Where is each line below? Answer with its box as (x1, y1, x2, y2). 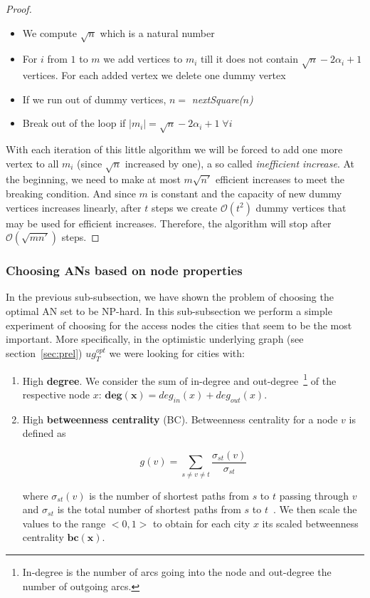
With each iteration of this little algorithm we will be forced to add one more (6, 142, 343, 157)
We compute (22, 25, 78, 40)
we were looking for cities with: (109, 345, 245, 360)
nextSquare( (191, 91, 243, 106)
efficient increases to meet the (216, 172, 344, 187)
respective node (22, 386, 90, 401)
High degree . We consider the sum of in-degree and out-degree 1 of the (22, 371, 337, 388)
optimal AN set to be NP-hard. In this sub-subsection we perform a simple (6, 304, 332, 319)
